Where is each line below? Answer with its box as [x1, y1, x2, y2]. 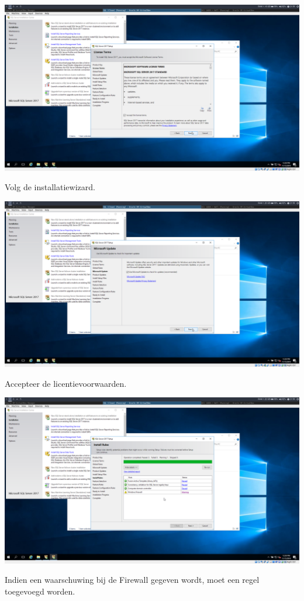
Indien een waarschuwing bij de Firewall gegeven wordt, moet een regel [5, 573, 260, 586]
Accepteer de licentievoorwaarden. [5, 377, 127, 389]
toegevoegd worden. [5, 585, 75, 597]
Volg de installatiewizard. [5, 181, 95, 193]
